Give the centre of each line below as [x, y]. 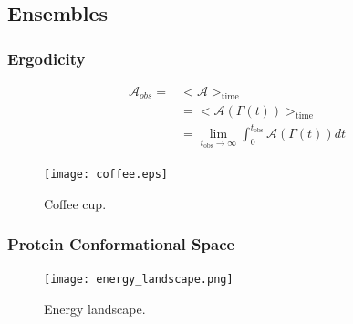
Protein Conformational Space [121, 244]
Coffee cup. [75, 203]
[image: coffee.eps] [106, 175]
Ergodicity [47, 58]
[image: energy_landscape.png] [139, 280]
